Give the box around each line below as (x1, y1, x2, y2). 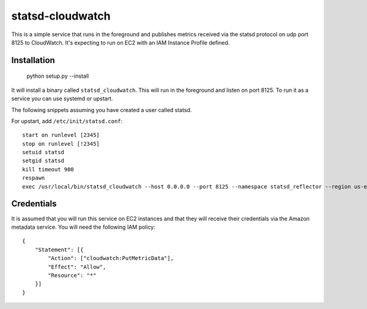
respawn (22, 174, 45, 182)
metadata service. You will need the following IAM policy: (11, 223, 156, 231)
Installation (11, 55, 55, 65)
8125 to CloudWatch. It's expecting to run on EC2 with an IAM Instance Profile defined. (11, 39, 230, 46)
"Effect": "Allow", (48, 263, 106, 270)
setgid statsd (22, 157, 64, 165)
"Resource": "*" (48, 272, 97, 278)
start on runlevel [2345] (22, 132, 100, 139)
